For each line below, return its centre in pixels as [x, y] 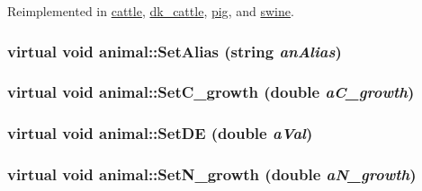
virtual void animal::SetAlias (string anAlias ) [175, 51]
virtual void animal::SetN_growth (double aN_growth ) [212, 174]
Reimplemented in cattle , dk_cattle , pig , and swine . [151, 11]
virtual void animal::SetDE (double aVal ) [160, 133]
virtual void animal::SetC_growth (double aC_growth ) [211, 92]
